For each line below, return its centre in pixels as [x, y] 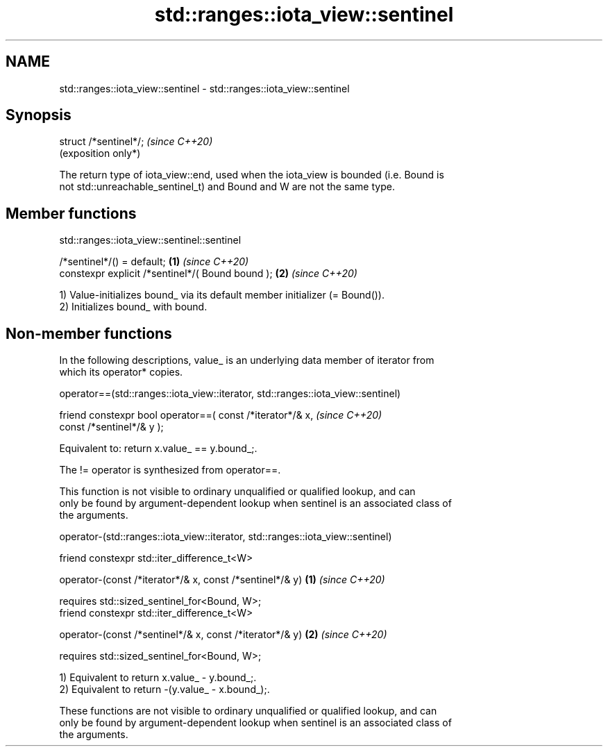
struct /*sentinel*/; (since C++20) [136, 142]
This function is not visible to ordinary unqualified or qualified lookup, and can [237, 492]
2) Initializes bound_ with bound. [133, 307]
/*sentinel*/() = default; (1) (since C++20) [154, 262]
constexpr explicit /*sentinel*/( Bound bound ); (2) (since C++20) [208, 274]
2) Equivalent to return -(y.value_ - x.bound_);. [164, 690]
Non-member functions [89, 333]
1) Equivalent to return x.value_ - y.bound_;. [158, 678]
